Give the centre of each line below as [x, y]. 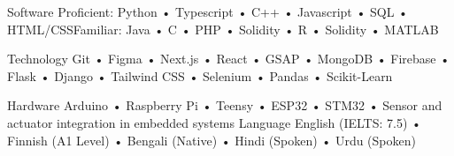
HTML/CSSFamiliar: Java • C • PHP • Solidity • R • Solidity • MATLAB [223, 29]
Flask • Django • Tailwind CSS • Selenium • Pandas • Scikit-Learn [200, 75]
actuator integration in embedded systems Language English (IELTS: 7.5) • [214, 122]
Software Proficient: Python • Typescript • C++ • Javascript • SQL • [208, 11]
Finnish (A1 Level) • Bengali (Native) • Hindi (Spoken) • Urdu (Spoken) [212, 140]
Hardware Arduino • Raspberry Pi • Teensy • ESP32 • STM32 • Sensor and [225, 105]
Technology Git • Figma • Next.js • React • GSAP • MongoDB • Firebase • [229, 59]
